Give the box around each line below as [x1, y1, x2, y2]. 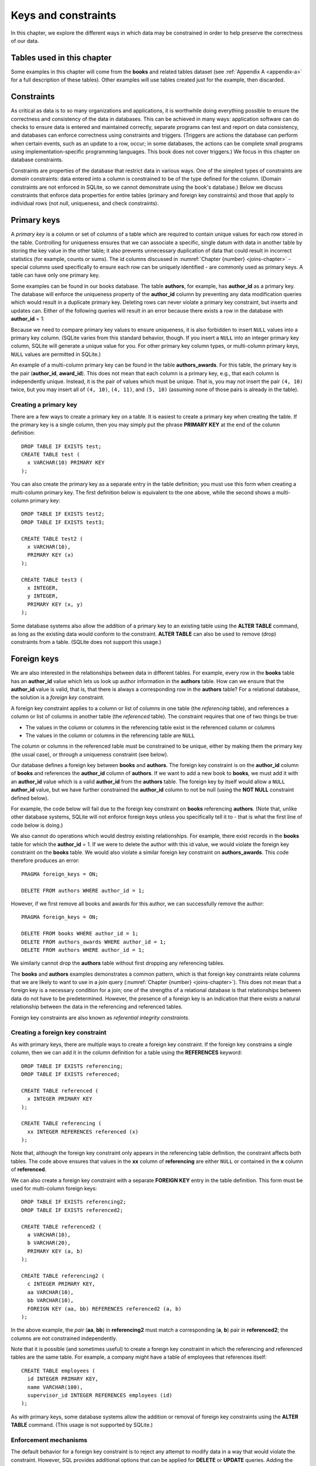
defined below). [11, 795, 49, 802]
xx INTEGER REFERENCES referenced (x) [27, 1128, 139, 1135]
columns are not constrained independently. [11, 1335, 117, 1342]
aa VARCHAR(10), [27, 1289, 74, 1295]
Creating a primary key [11, 401, 77, 409]
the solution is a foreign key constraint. [11, 694, 105, 701]
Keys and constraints [11, 9, 116, 22]
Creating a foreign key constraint [11, 1029, 107, 1037]
